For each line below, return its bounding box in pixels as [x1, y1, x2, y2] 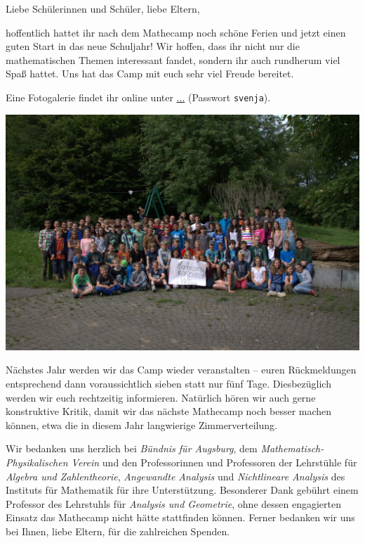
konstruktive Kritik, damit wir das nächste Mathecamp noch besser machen [6, 404, 332, 419]
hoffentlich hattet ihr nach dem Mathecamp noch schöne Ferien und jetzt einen [6, 25, 346, 39]
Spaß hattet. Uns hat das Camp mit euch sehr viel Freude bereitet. [6, 66, 294, 81]
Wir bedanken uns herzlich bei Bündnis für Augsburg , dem [6, 441, 258, 456]
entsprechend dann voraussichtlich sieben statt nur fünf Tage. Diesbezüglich [6, 376, 331, 390]
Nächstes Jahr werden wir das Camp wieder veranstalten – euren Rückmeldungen [6, 362, 357, 377]
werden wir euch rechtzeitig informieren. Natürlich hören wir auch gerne [6, 390, 316, 404]
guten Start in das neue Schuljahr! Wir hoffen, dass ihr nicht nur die [6, 39, 300, 53]
